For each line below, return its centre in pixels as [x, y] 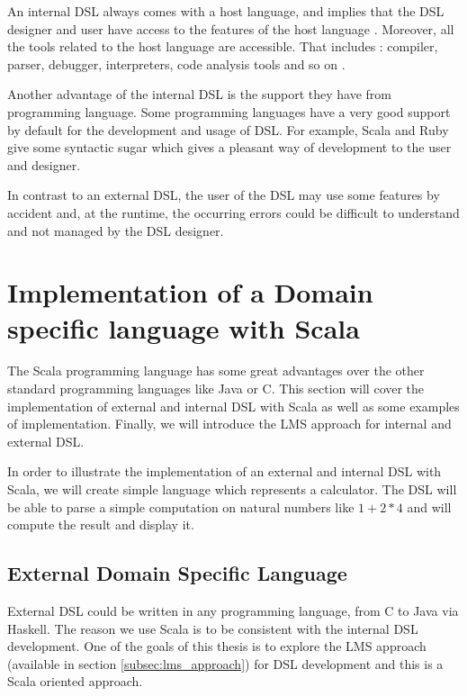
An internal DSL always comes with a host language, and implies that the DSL [226, 11]
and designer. [44, 164]
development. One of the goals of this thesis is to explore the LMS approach [217, 646]
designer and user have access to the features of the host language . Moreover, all [231, 28]
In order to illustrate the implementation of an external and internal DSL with [225, 471]
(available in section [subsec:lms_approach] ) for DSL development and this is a [225, 663]
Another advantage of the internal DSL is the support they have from [199, 94]
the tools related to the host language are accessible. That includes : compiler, [223, 46]
